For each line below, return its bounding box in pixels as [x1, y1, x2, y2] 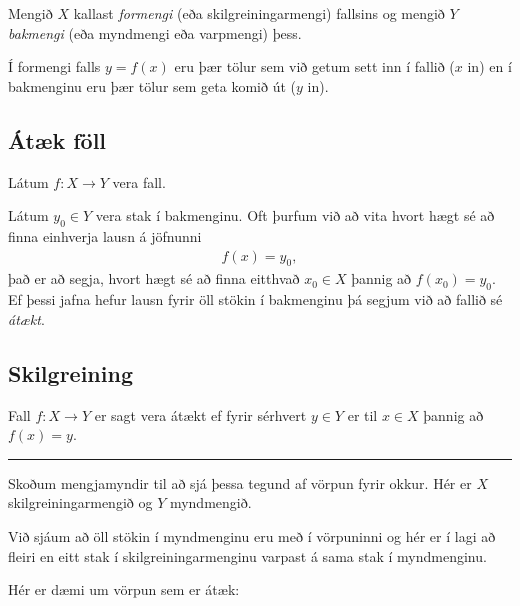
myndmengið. [169, 492, 252, 513]
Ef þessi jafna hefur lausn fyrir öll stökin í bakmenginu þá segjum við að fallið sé [8, 289, 503, 310]
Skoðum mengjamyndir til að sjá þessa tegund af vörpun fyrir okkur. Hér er [8, 472, 472, 493]
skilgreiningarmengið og [8, 492, 153, 513]
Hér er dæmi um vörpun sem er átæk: [8, 579, 240, 600]
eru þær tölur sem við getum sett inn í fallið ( [174, 56, 455, 77]
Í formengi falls [8, 56, 101, 77]
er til [347, 404, 378, 425]
